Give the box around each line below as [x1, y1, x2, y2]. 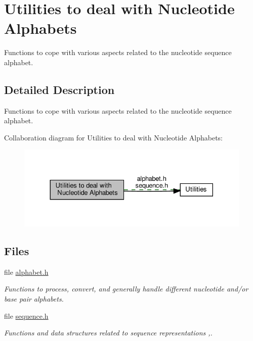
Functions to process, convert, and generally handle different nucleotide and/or [4, 283, 248, 294]
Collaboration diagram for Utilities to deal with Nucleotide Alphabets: [4, 132, 223, 142]
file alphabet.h [4, 266, 49, 277]
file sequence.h [4, 310, 49, 321]
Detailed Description [4, 81, 115, 97]
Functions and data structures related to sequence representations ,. [4, 327, 213, 338]
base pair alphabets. [4, 294, 64, 304]
